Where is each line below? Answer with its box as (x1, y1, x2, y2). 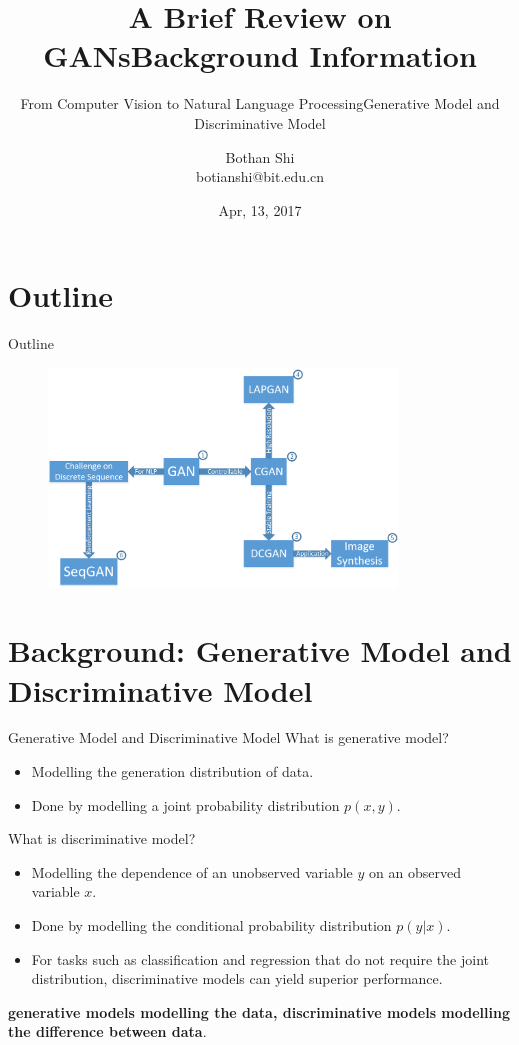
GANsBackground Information (43, 35, 477, 76)
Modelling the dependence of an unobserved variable (31, 861, 353, 882)
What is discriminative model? (8, 828, 196, 849)
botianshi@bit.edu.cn (195, 166, 325, 187)
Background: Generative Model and (8, 630, 512, 671)
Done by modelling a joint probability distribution (31, 794, 340, 815)
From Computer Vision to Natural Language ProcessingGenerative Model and (20, 93, 500, 114)
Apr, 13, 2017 (218, 199, 302, 220)
